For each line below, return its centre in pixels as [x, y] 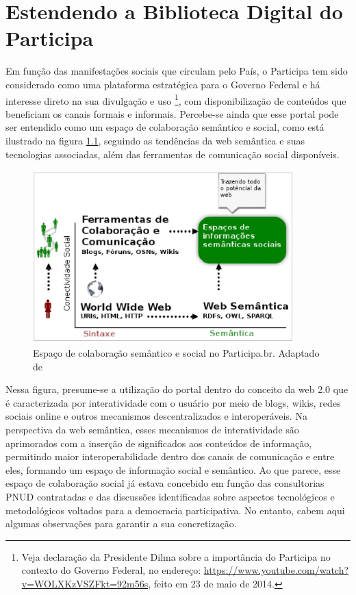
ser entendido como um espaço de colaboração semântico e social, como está [165, 127]
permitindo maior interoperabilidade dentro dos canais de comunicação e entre [170, 456]
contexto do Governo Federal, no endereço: [111, 570]
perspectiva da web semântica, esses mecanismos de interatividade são [152, 429]
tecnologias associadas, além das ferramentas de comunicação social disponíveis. [173, 154]
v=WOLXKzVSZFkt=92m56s [85, 583]
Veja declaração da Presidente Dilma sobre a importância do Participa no [176, 556]
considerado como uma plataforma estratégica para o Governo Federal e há [163, 84]
